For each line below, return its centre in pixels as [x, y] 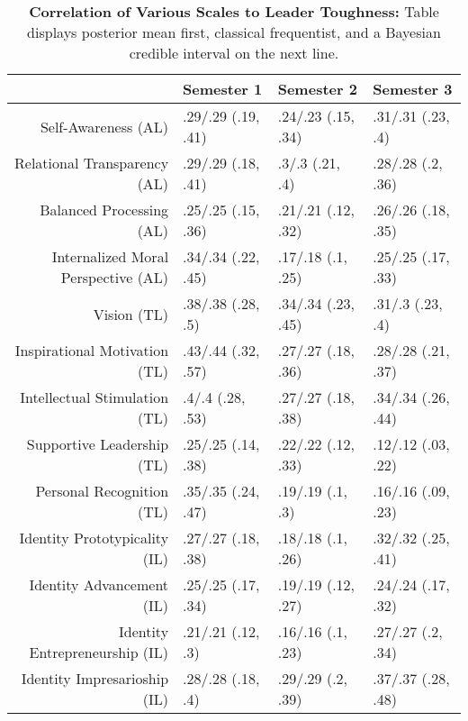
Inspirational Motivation [92, 350]
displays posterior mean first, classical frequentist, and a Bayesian [234, 32]
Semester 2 [317, 89]
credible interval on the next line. [234, 53]
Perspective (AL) [115, 277]
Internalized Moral [110, 256]
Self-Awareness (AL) [104, 126]
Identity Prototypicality [94, 538]
